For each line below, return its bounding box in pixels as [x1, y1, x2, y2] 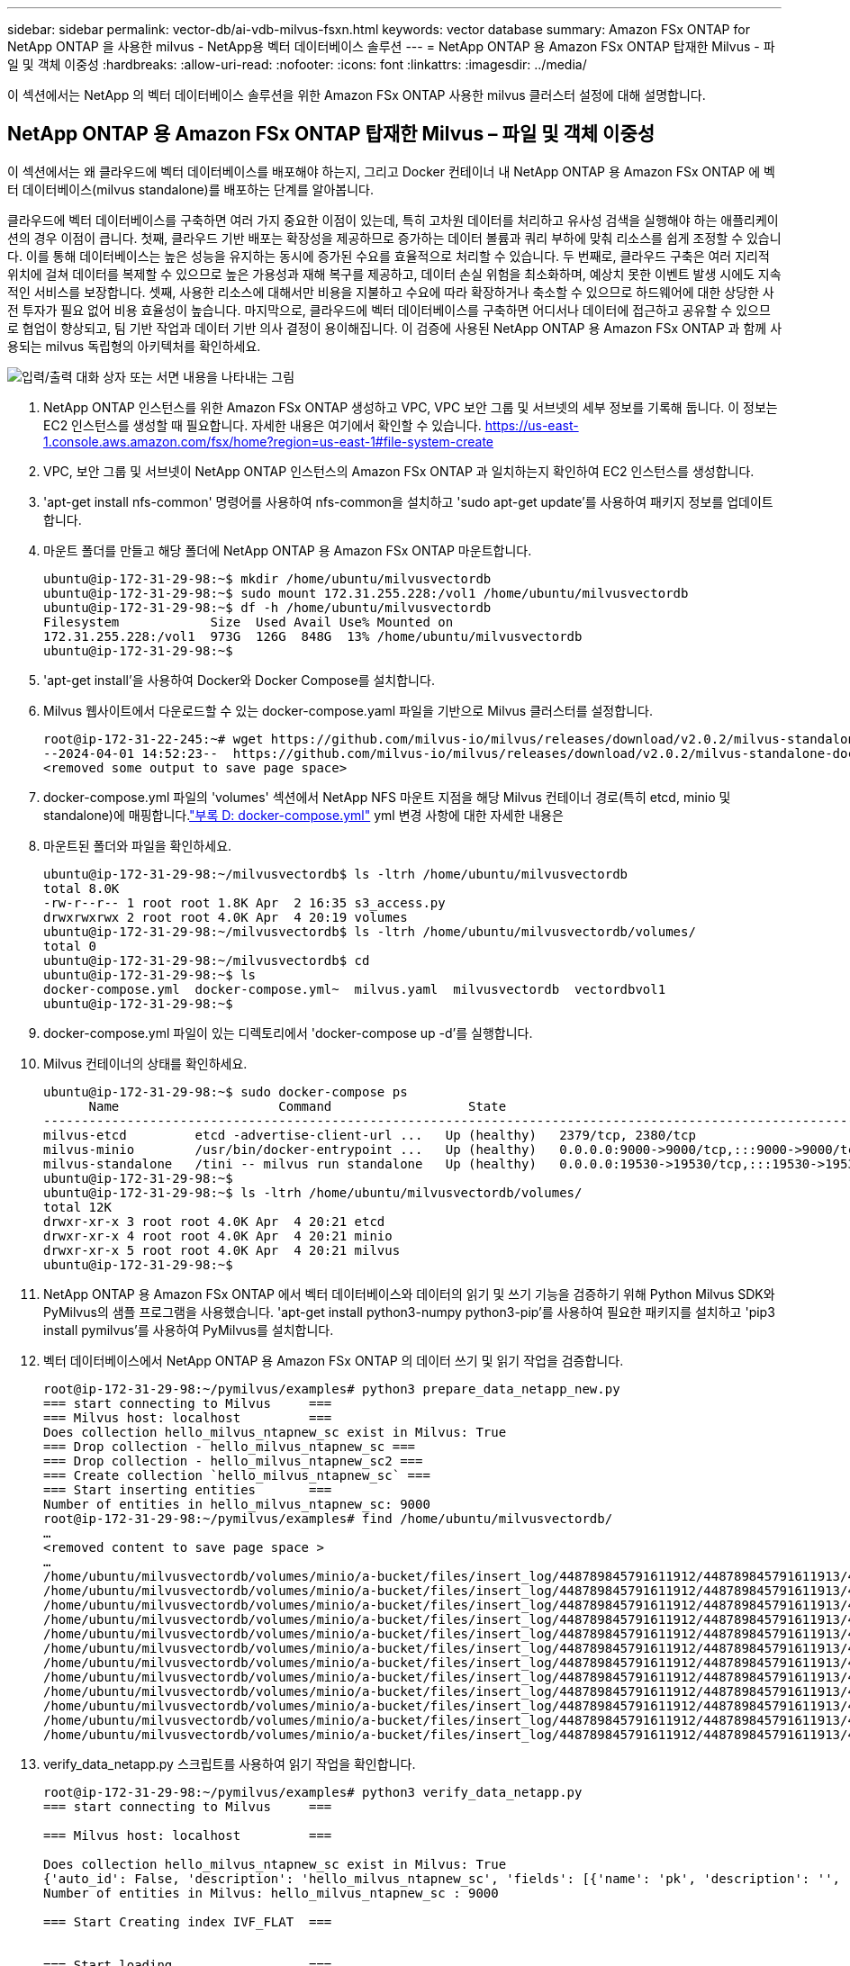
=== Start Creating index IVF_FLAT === [43, 1914, 332, 1929]
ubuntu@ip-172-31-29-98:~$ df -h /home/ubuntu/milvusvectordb [43, 600, 492, 615]
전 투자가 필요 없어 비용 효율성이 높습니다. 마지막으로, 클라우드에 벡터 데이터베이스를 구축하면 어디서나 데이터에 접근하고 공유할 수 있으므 [7, 302, 771, 318]
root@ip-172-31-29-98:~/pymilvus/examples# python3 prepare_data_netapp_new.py [43, 1381, 620, 1396]
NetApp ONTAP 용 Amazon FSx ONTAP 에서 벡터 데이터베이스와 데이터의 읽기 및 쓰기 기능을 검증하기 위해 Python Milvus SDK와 [43, 1285, 775, 1302]
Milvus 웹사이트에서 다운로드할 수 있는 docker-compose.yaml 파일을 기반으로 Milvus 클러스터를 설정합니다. [43, 702, 653, 718]
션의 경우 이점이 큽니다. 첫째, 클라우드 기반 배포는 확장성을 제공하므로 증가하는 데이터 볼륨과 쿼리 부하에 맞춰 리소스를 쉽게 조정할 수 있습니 [7, 230, 782, 246]
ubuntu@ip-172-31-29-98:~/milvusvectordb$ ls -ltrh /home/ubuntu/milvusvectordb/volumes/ [43, 924, 696, 939]
